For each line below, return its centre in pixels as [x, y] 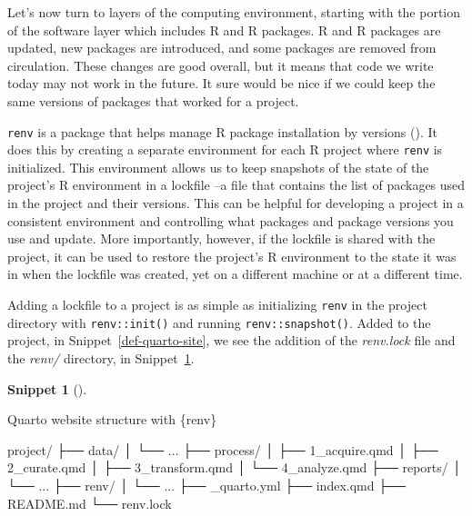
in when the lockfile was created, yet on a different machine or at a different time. [235, 274]
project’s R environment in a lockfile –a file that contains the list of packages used [236, 185]
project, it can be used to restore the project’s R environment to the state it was [232, 256]
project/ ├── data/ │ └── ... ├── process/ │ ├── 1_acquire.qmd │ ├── [223, 449]
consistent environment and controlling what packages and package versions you [231, 220]
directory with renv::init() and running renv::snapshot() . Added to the [219, 322]
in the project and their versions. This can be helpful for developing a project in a [236, 203]
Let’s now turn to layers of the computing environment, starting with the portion [234, 12]
